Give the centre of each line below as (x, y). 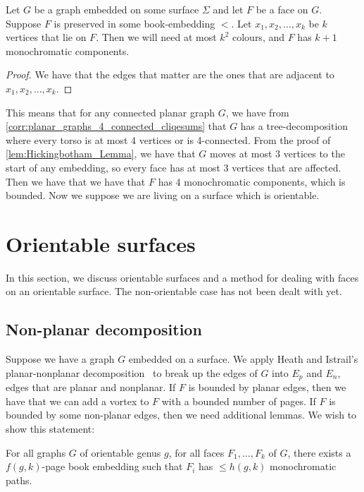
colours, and (258, 37)
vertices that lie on (46, 37)
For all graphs (36, 452)
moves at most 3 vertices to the (277, 154)
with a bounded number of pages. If (239, 401)
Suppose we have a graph (60, 359)
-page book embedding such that (112, 466)
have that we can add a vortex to (77, 401)
